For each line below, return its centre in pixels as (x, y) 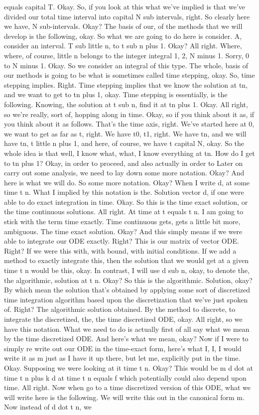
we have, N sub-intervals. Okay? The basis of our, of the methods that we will (123, 26)
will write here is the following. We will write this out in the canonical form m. (124, 397)
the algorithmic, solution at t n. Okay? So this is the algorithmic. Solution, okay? (128, 280)
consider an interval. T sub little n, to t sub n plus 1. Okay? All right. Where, (123, 46)
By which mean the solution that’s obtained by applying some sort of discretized (127, 290)
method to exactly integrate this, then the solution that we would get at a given (126, 260)
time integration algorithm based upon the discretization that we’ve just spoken (126, 299)
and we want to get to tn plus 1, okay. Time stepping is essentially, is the (116, 94)
